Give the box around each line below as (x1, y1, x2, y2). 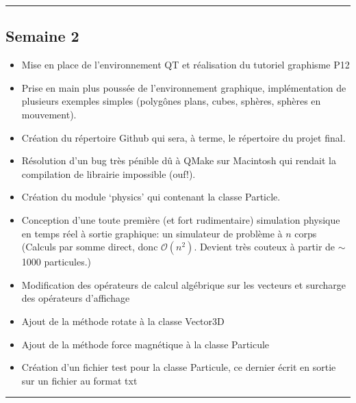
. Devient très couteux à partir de (194, 239, 335, 254)
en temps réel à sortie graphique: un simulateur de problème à (21, 226, 283, 240)
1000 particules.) (21, 255, 92, 269)
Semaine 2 (5, 25, 79, 47)
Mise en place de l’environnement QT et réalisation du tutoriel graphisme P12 (21, 57, 350, 72)
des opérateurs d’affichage (21, 291, 130, 305)
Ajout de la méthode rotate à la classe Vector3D (21, 313, 225, 328)
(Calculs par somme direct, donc (21, 239, 158, 254)
